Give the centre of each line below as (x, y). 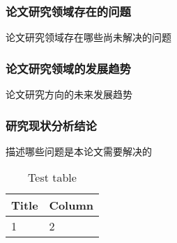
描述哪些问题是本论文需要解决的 (79, 151)
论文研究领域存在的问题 (68, 11)
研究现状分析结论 (51, 125)
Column (71, 205)
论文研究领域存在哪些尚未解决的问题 (88, 37)
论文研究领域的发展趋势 (68, 68)
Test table (52, 178)
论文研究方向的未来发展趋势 (69, 94)
